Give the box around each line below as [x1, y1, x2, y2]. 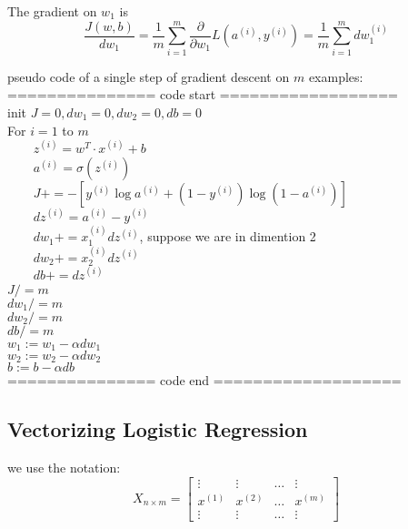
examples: [308, 66, 363, 86]
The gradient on [7, 2, 97, 20]
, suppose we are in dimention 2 [139, 227, 316, 246]
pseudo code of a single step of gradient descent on [7, 66, 290, 86]
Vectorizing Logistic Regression [7, 415, 308, 443]
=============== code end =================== [7, 371, 402, 390]
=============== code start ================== [7, 85, 398, 104]
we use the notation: [7, 458, 121, 477]
